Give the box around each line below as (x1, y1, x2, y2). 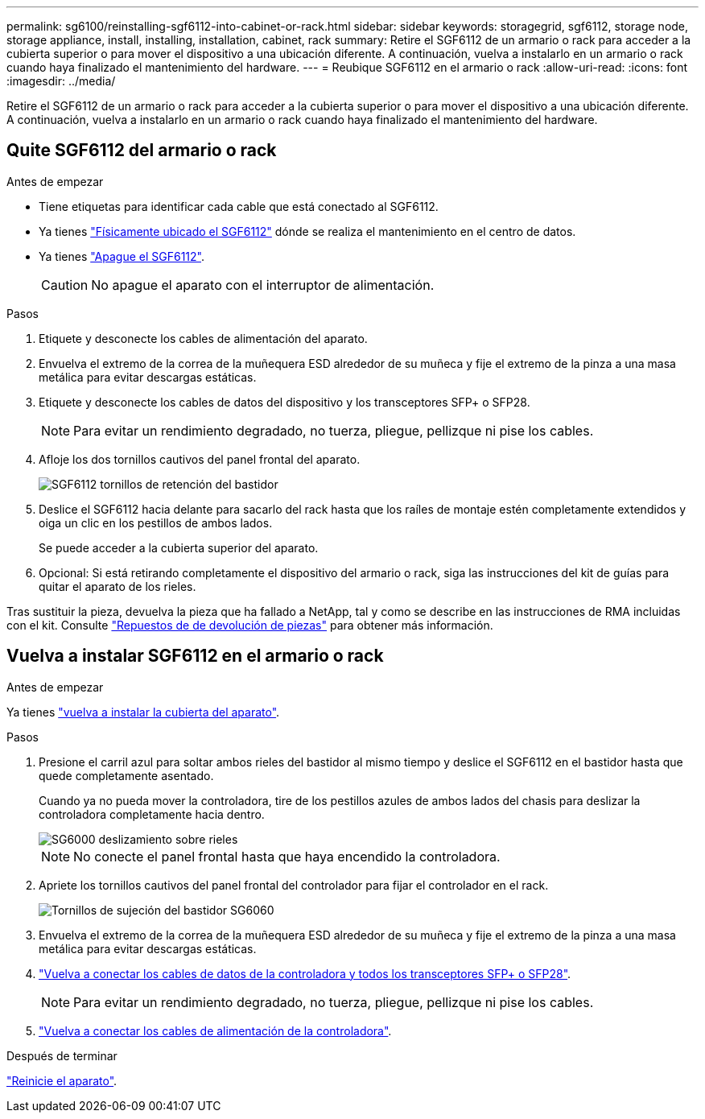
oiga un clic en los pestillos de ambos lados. (39, 515, 273, 530)
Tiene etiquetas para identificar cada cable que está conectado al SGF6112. (39, 199, 439, 213)
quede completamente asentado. (39, 768, 214, 782)
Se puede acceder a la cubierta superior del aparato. (39, 540, 319, 555)
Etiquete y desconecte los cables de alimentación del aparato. (39, 331, 368, 345)
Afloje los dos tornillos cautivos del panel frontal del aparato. (39, 452, 361, 466)
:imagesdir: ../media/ (6, 74, 116, 88)
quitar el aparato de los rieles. (39, 579, 196, 593)
